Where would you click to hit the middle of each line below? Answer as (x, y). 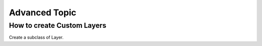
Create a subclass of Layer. (36, 37)
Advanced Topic (43, 12)
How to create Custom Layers (58, 25)
